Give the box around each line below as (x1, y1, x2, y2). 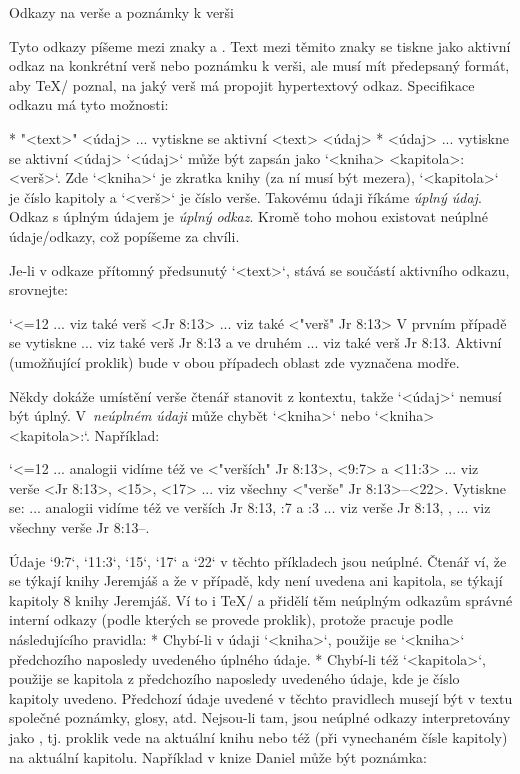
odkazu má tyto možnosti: (9, 94, 169, 115)
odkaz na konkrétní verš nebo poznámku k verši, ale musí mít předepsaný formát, (9, 55, 510, 76)
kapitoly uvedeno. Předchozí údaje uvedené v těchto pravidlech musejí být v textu (9, 687, 513, 708)
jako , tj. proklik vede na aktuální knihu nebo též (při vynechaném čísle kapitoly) (9, 727, 508, 747)
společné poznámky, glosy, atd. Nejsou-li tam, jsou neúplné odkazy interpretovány (9, 707, 511, 728)
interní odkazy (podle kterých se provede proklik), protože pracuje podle (9, 609, 454, 630)
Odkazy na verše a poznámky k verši (9, 2, 234, 22)
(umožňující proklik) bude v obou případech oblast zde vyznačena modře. (9, 351, 460, 372)
